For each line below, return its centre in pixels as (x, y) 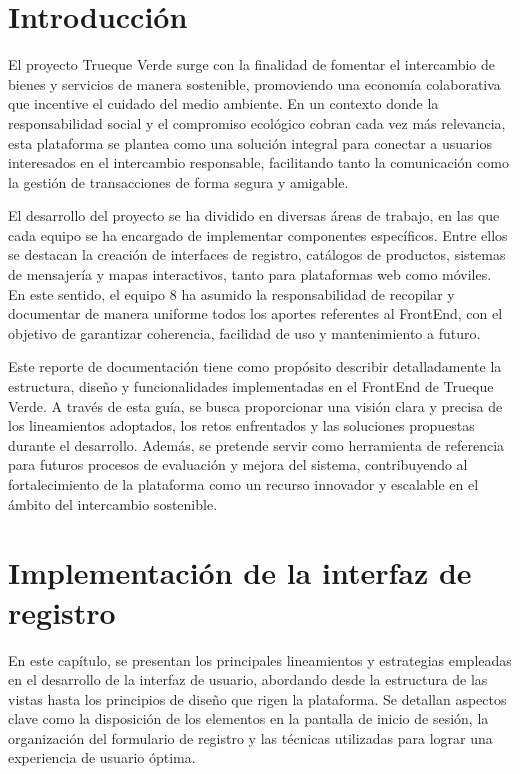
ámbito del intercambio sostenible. (113, 503)
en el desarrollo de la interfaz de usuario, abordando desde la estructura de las (248, 679)
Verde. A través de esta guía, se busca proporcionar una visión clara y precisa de (255, 405)
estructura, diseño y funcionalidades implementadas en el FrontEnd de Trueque (251, 386)
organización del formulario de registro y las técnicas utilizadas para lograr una (250, 737)
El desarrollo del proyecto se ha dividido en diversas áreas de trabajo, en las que (254, 215)
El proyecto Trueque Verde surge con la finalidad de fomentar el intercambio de (252, 64)
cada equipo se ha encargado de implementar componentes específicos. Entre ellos (258, 234)
